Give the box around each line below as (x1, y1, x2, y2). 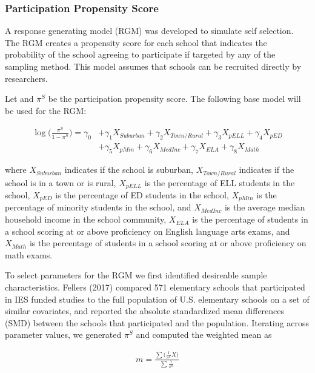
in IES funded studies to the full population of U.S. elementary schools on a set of (5, 292, 310, 305)
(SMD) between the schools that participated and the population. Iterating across (5, 316, 309, 329)
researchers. (5, 72, 48, 84)
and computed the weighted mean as (136, 328, 272, 341)
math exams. (5, 248, 53, 261)
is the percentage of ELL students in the (144, 176, 295, 189)
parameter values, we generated (5, 328, 122, 341)
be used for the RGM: (5, 104, 87, 116)
